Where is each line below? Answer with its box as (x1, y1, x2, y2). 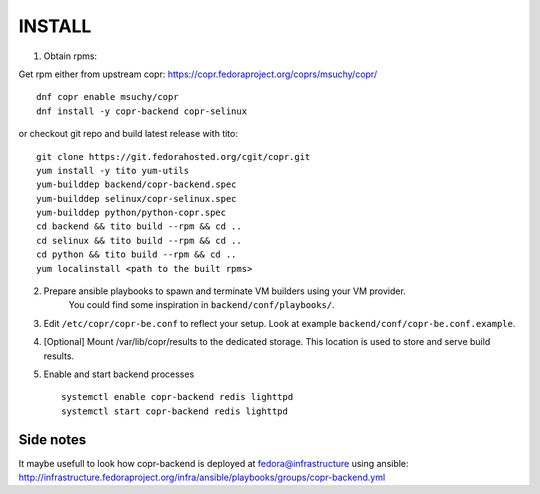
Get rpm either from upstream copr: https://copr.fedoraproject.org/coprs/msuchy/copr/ (18, 68, 378, 80)
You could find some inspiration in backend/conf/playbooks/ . (68, 299, 335, 311)
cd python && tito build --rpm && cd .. (36, 249, 237, 260)
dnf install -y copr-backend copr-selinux (36, 105, 248, 117)
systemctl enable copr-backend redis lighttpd (61, 391, 294, 403)
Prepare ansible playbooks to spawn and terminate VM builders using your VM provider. (43, 285, 407, 297)
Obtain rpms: (43, 50, 98, 62)
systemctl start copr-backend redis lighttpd (61, 405, 289, 417)
